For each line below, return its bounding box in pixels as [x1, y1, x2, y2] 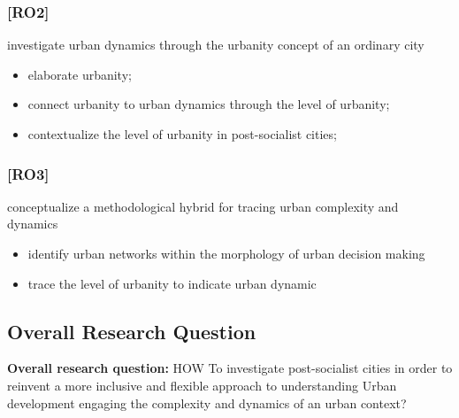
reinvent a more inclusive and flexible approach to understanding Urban [7, 375, 397, 394]
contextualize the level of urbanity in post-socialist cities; [27, 125, 337, 143]
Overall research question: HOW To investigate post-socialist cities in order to [7, 359, 453, 377]
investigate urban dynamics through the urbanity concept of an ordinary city [7, 35, 425, 54]
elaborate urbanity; [27, 65, 132, 83]
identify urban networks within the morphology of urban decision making [27, 244, 425, 262]
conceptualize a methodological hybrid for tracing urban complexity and [7, 197, 399, 215]
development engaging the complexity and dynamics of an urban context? [7, 393, 407, 412]
